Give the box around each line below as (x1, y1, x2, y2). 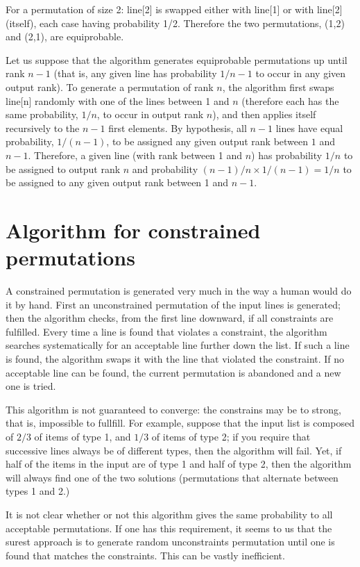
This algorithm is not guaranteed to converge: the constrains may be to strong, (6, 402, 341, 416)
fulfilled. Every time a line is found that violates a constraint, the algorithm (6, 324, 327, 338)
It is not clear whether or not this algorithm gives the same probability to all (6, 507, 333, 521)
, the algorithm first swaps (222, 79, 334, 94)
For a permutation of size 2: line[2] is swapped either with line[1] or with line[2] (6, 2, 343, 16)
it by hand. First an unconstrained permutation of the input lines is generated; (6, 297, 341, 311)
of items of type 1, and (34, 429, 131, 443)
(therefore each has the (241, 93, 339, 108)
